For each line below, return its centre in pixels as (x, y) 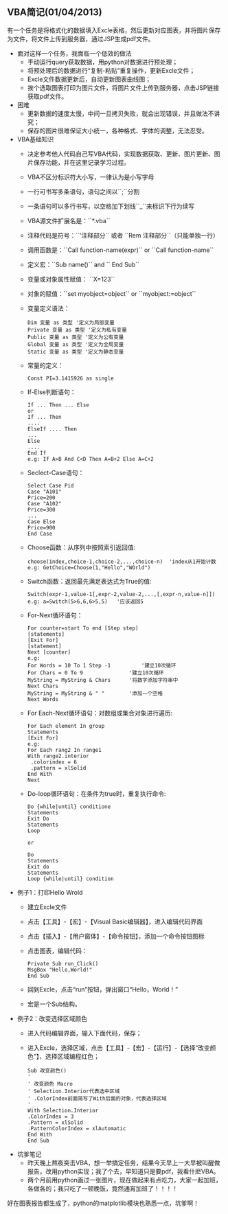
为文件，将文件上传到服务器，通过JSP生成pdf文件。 (81, 38)
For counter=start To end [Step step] (83, 628)
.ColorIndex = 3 (50, 1116)
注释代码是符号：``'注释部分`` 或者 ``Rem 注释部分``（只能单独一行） (123, 235)
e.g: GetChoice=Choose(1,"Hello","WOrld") (89, 568)
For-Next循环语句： (55, 615)
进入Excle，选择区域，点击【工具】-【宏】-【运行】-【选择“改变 (119, 1047)
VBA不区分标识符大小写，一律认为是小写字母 (91, 176)
